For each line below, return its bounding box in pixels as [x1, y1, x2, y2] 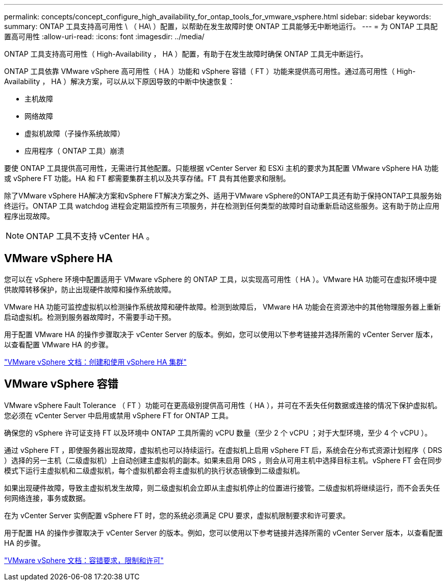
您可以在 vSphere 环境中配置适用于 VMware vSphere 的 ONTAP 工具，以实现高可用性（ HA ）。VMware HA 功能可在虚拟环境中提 [4, 274, 437, 284]
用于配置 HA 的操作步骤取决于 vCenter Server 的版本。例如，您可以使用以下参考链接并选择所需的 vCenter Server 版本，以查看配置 [4, 528, 443, 537]
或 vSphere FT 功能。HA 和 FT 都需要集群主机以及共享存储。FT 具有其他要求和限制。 [4, 174, 290, 183]
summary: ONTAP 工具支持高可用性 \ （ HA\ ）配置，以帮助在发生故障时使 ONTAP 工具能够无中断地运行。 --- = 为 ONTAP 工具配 [4, 22, 438, 31]
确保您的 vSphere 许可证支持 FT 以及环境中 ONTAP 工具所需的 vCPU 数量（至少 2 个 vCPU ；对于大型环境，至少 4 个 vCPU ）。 [4, 428, 432, 437]
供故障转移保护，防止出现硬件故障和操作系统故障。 [4, 285, 176, 294]
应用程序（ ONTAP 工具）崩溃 [24, 146, 125, 155]
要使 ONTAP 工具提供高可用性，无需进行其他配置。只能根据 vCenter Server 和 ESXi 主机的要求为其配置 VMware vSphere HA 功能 [4, 164, 439, 172]
